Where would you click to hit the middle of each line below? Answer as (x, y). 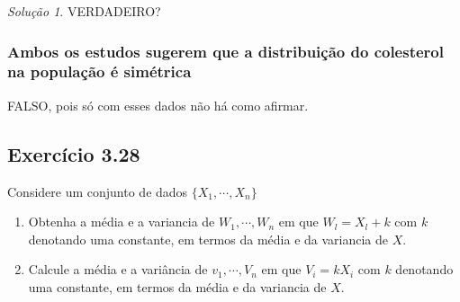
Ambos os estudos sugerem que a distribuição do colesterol (225, 51)
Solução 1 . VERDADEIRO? (84, 11)
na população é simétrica (99, 71)
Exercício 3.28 (74, 153)
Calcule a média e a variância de (118, 269)
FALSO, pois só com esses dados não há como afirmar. (158, 105)
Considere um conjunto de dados (98, 191)
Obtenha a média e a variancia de (122, 222)
